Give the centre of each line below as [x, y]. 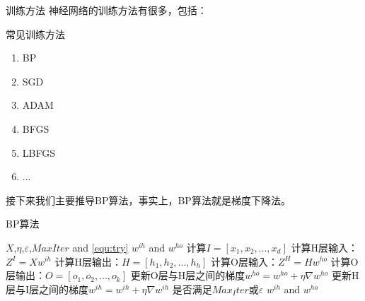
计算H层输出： [88, 261]
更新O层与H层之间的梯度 [188, 275]
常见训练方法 [35, 34]
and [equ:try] [100, 247]
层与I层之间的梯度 [47, 289]
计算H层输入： [324, 247]
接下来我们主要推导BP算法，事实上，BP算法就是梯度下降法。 [148, 200]
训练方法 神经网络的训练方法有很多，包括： [106, 10]
